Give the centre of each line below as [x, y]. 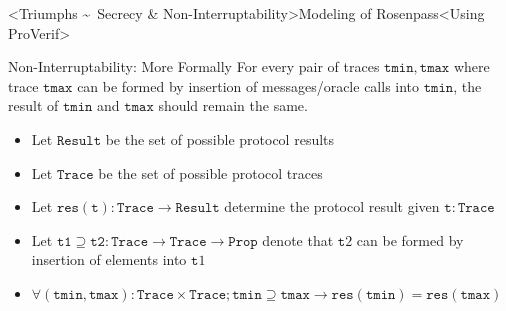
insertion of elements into [109, 259]
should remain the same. [233, 105]
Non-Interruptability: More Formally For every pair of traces [194, 66]
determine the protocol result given [332, 206]
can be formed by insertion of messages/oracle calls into [248, 85]
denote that [298, 239]
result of [33, 105]
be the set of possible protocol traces [210, 172]
